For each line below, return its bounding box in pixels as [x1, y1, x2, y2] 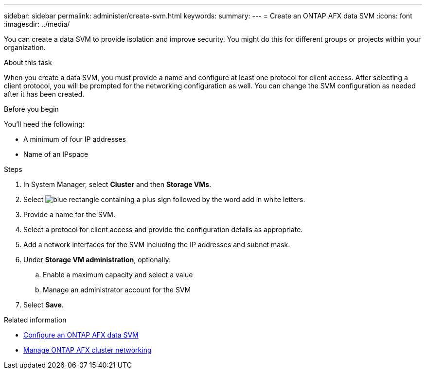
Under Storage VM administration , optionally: [23, 255, 171, 264]
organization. [4, 43, 46, 51]
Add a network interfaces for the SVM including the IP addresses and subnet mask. [23, 240, 290, 249]
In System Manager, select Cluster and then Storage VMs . [23, 180, 212, 188]
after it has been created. [4, 90, 85, 98]
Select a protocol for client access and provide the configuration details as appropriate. [23, 225, 303, 234]
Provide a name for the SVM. [23, 210, 115, 219]
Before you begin [4, 105, 59, 113]
